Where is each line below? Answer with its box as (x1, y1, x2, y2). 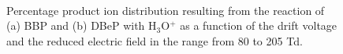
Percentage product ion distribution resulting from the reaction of (6, 2, 325, 18)
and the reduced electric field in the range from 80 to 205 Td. (6, 32, 303, 49)
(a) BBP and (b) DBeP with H (6, 17, 157, 34)
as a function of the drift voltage (180, 17, 337, 34)
